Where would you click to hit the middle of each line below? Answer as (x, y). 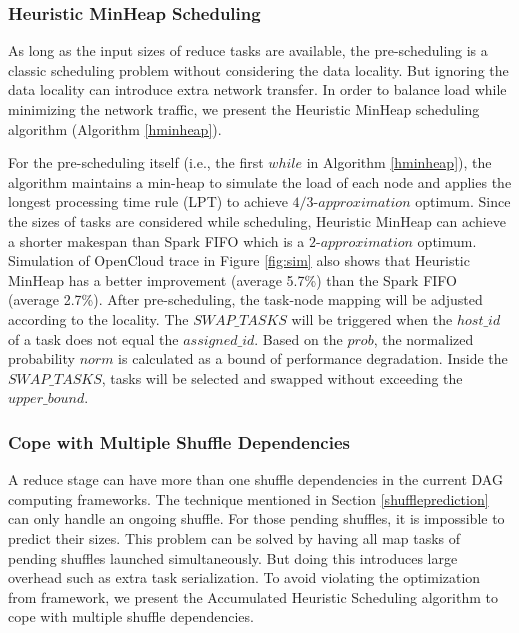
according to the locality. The (98, 318)
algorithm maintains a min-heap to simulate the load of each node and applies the (260, 181)
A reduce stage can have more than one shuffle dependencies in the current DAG (255, 479)
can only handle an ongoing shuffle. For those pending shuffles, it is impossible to (256, 518)
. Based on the (298, 338)
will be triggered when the (372, 318)
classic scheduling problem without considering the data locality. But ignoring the (258, 69)
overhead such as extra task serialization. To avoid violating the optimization (244, 577)
